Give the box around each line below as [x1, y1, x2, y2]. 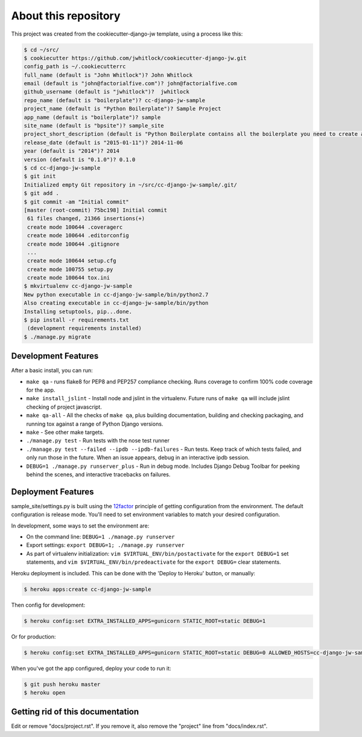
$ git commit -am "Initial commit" [24, 198, 129, 205]
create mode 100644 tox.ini [27, 275, 110, 281]
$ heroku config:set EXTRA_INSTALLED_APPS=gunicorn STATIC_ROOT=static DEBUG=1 [24, 617, 266, 624]
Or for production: [11, 633, 56, 640]
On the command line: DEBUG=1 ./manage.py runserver [26, 533, 175, 540]
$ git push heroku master [24, 681, 101, 688]
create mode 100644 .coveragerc [27, 223, 123, 231]
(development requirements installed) [27, 325, 142, 332]
